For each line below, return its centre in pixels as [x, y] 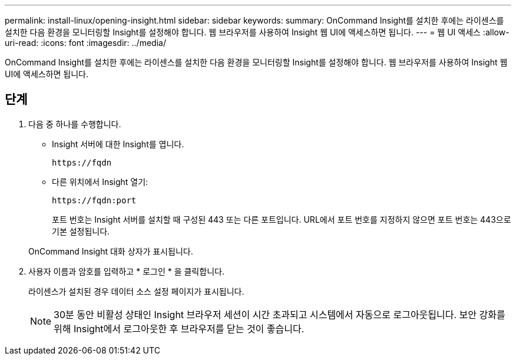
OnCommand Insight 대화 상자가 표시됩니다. [111, 251]
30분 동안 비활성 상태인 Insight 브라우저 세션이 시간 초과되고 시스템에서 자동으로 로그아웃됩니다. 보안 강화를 [279, 314]
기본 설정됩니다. [81, 231]
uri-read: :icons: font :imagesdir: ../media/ [85, 43]
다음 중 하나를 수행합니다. [75, 124]
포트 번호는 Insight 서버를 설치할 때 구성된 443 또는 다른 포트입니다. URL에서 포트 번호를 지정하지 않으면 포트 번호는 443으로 [282, 219]
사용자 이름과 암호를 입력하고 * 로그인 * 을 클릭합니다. [126, 271]
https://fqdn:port [94, 200]
